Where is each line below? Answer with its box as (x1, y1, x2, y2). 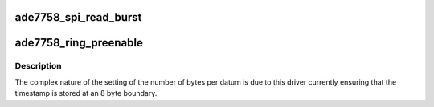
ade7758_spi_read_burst (14, 10, 142, 24)
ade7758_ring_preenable (14, 36, 144, 50)
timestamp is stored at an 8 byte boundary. (14, 89, 158, 98)
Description (14, 61, 62, 72)
